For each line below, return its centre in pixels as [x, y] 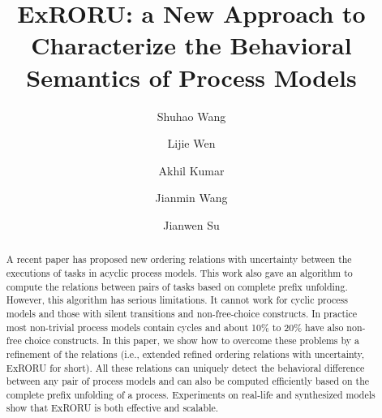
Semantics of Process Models [191, 77]
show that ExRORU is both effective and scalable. [112, 408]
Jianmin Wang [191, 198]
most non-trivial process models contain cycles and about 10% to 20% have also [175, 327]
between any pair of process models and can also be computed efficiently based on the [188, 381]
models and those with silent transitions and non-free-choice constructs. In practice [182, 313]
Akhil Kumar [191, 170]
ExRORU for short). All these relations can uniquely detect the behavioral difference [185, 367]
